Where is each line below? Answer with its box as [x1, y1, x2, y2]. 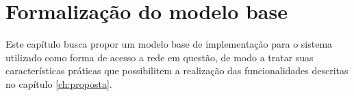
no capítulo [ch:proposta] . [5, 76, 112, 91]
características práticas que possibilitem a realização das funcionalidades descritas [5, 63, 349, 78]
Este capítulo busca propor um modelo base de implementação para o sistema [5, 37, 333, 51]
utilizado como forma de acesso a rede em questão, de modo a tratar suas [5, 50, 314, 64]
